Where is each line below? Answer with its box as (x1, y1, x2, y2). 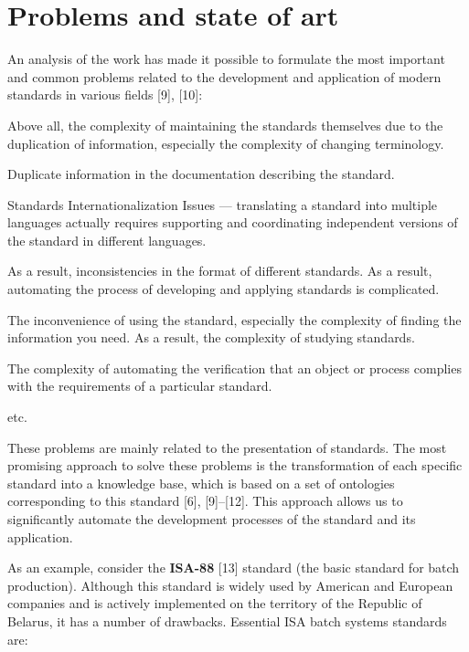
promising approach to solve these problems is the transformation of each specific (7, 456, 463, 475)
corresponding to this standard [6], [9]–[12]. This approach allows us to (7, 491, 403, 510)
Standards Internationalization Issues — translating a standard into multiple (7, 195, 438, 214)
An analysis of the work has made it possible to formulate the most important (7, 49, 445, 68)
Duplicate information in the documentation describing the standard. (7, 164, 395, 184)
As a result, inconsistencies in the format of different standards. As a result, (7, 261, 432, 280)
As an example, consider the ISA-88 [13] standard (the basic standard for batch (7, 558, 460, 577)
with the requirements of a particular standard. (7, 376, 272, 395)
